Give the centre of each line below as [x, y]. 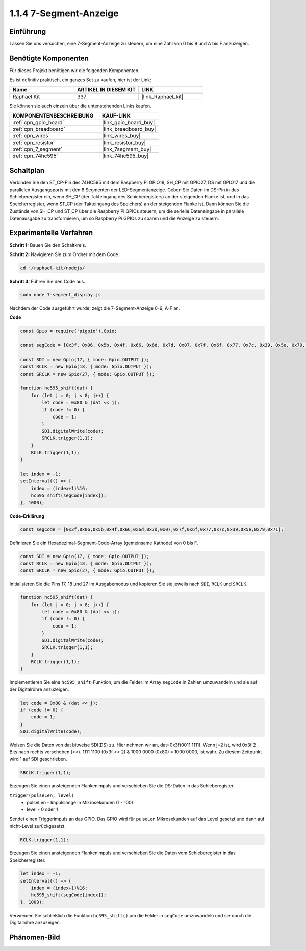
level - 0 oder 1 [42, 809]
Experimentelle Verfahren [51, 233]
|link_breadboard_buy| [129, 129]
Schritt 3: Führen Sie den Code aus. [47, 281]
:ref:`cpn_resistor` [34, 143]
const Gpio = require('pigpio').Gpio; [69, 331]
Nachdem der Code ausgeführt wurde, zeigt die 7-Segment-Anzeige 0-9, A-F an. [95, 308]
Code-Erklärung [27, 516]
